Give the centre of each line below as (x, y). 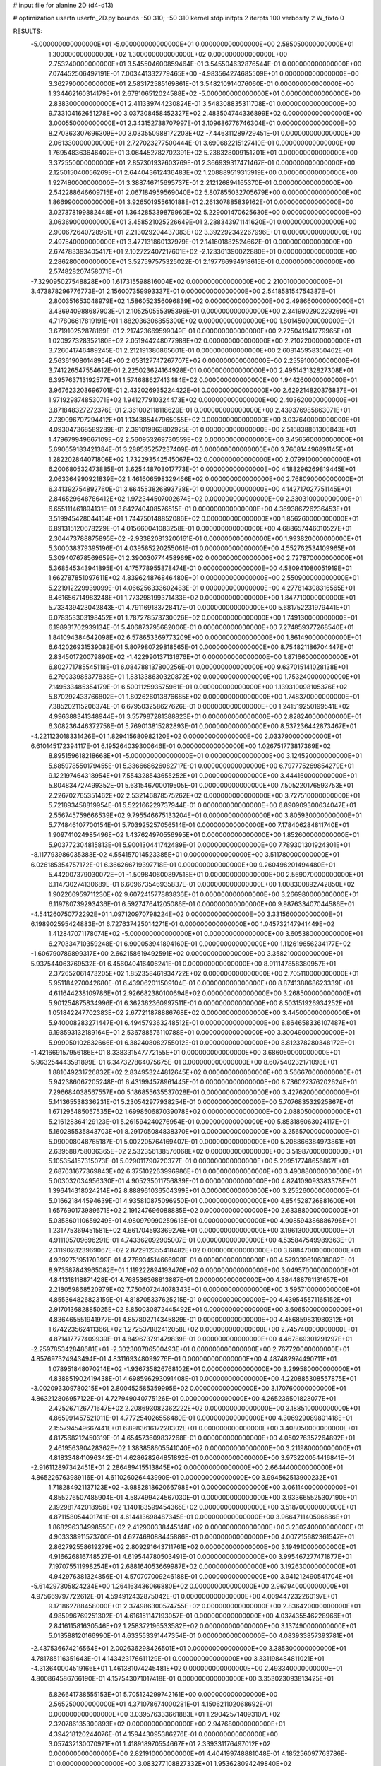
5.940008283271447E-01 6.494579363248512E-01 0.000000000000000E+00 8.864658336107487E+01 (202, 1023)
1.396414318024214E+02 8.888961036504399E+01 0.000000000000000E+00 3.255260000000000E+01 (204, 1191)
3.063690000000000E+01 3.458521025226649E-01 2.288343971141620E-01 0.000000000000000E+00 (202, 222)
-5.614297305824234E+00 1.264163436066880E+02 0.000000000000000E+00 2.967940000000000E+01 (189, 1587)
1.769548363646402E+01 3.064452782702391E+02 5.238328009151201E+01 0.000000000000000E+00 (203, 153)
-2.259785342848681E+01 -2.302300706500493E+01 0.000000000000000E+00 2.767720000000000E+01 (190, 1349)
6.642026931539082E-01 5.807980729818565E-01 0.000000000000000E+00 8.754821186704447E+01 (201, 647)
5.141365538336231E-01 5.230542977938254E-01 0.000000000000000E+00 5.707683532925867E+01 (201, 1101)
